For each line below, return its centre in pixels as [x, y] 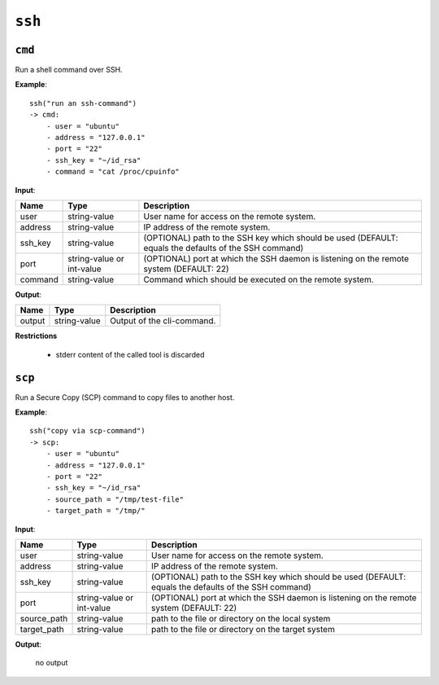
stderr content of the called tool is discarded [130, 354]
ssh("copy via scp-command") [87, 431]
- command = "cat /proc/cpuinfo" [113, 172]
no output [52, 663]
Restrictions [36, 336]
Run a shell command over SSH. [69, 70]
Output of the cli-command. [163, 321]
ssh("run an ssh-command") [83, 103]
